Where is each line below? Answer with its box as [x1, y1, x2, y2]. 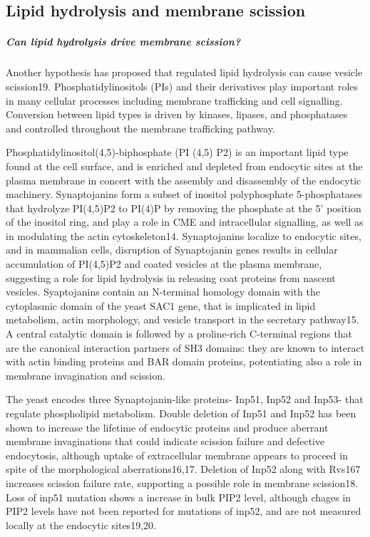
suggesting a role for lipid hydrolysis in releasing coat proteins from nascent [6, 270, 336, 285]
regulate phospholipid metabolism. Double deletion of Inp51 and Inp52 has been [6, 406, 356, 420]
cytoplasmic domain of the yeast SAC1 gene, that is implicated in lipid [6, 298, 316, 313]
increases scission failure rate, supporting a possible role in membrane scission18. [6, 475, 359, 490]
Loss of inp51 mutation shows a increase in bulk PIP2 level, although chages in [6, 489, 351, 504]
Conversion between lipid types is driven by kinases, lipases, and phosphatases [6, 107, 348, 122]
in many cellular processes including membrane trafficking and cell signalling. [6, 93, 343, 108]
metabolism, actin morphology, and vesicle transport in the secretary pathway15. [6, 312, 359, 327]
